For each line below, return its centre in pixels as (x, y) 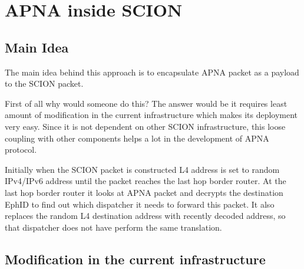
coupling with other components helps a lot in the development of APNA (137, 138)
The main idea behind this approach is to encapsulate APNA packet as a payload (152, 72)
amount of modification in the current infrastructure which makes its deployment (151, 115)
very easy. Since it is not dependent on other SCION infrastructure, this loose (145, 126)
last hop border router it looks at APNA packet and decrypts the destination (144, 192)
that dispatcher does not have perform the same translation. (113, 227)
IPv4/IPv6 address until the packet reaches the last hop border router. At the (146, 181)
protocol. (21, 150)
